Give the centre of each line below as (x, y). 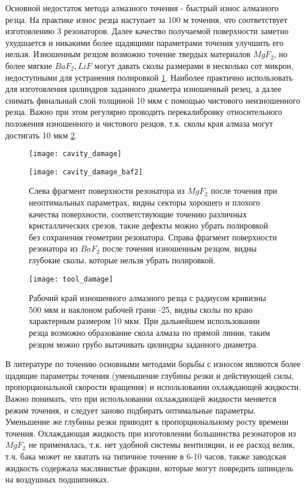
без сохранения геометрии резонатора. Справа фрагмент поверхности (153, 237)
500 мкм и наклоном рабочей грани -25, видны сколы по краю (141, 309)
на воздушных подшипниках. (57, 479)
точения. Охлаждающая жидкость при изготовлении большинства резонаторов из (151, 433)
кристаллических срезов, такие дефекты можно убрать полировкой (149, 225)
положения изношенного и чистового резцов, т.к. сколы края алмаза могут (139, 123)
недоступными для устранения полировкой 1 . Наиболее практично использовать (149, 77)
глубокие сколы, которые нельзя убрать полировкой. (122, 260)
